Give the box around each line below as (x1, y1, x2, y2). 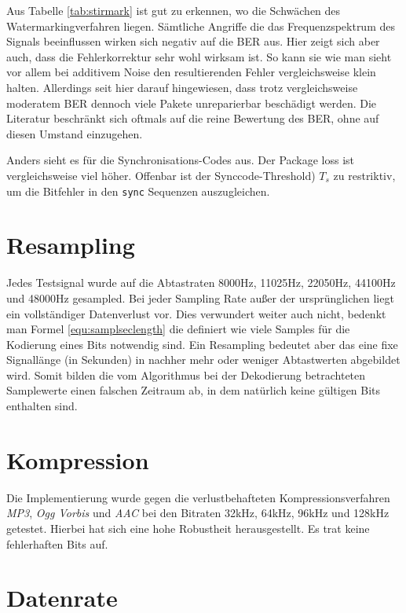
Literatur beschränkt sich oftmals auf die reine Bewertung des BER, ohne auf (6, 110, 379, 127)
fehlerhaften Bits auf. (6, 535, 108, 552)
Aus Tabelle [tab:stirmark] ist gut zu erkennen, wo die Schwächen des (6, 2, 341, 18)
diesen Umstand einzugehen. (6, 125, 143, 141)
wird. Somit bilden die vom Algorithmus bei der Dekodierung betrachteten (6, 366, 366, 383)
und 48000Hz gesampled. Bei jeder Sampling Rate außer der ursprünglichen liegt (6, 289, 394, 306)
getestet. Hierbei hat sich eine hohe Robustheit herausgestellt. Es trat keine (6, 519, 370, 536)
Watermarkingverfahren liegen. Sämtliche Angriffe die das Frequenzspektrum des (6, 17, 395, 34)
